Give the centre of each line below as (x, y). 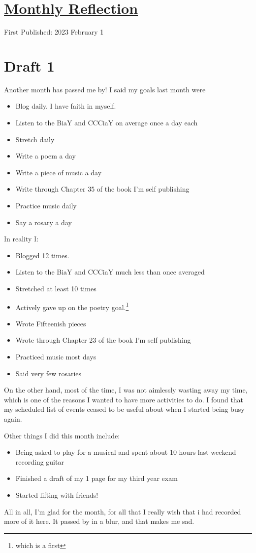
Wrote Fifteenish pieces (51, 323)
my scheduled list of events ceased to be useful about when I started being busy (124, 409)
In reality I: (21, 239)
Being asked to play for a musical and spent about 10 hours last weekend (126, 452)
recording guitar (40, 461)
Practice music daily (46, 205)
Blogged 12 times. (42, 255)
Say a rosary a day (44, 222)
